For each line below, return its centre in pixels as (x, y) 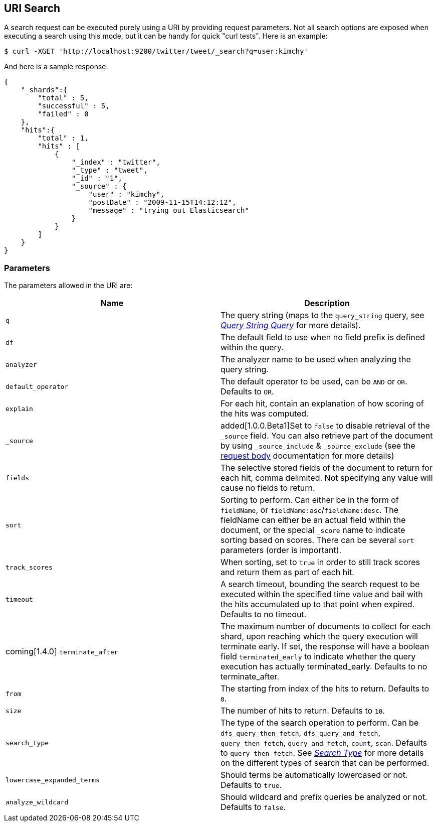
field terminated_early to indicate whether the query (318, 657)
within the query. (252, 348)
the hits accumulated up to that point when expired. (318, 604)
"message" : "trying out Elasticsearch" (169, 211)
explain (19, 408)
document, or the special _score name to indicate (313, 530)
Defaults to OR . (247, 392)
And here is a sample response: (56, 67)
